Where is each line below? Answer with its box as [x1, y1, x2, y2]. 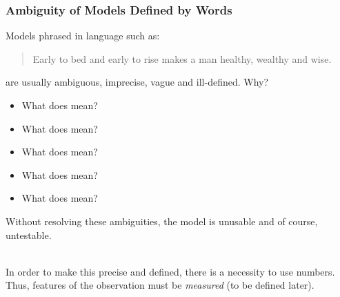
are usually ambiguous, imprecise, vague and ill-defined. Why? [6, 75, 269, 89]
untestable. [6, 227, 52, 242]
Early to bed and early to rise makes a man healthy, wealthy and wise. [32, 51, 332, 66]
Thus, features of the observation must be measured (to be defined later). [6, 278, 314, 292]
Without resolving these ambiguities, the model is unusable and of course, [6, 213, 318, 228]
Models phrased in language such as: [6, 28, 160, 43]
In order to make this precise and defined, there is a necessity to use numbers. [6, 264, 335, 278]
